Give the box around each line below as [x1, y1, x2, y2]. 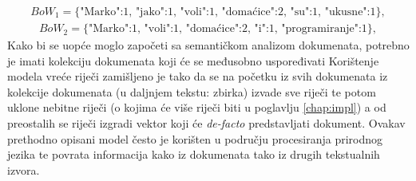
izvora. [7, 161, 40, 178]
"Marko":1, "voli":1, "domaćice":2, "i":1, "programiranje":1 [88, 23, 367, 35]
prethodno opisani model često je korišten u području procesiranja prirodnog [7, 130, 383, 147]
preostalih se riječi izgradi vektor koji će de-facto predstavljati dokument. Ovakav [7, 115, 406, 132]
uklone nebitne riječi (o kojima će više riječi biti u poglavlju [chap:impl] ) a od [7, 99, 386, 116]
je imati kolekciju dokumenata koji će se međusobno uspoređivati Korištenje [7, 52, 379, 69]
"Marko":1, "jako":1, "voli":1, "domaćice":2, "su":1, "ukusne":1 [80, 6, 376, 18]
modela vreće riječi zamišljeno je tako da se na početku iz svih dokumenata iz [7, 68, 388, 85]
